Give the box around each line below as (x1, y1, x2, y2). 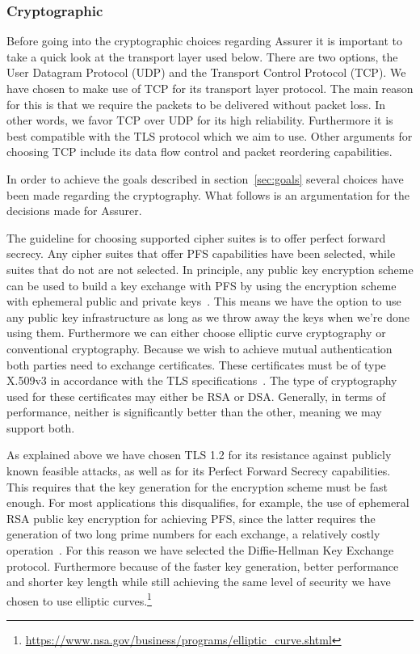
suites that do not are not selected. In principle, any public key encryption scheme (6, 260, 414, 277)
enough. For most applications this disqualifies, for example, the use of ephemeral (6, 494, 409, 511)
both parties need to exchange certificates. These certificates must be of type (6, 356, 386, 373)
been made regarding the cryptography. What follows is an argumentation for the (6, 186, 409, 203)
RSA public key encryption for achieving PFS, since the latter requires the (6, 509, 376, 526)
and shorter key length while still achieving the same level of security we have (6, 573, 391, 590)
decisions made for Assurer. (6, 202, 142, 219)
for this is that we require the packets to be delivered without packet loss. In (6, 95, 386, 112)
